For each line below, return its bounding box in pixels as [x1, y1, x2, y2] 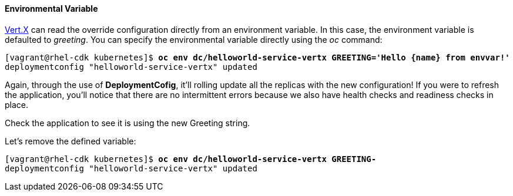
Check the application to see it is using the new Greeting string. [5, 117, 250, 128]
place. [5, 99, 29, 110]
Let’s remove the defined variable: [5, 136, 136, 146]
